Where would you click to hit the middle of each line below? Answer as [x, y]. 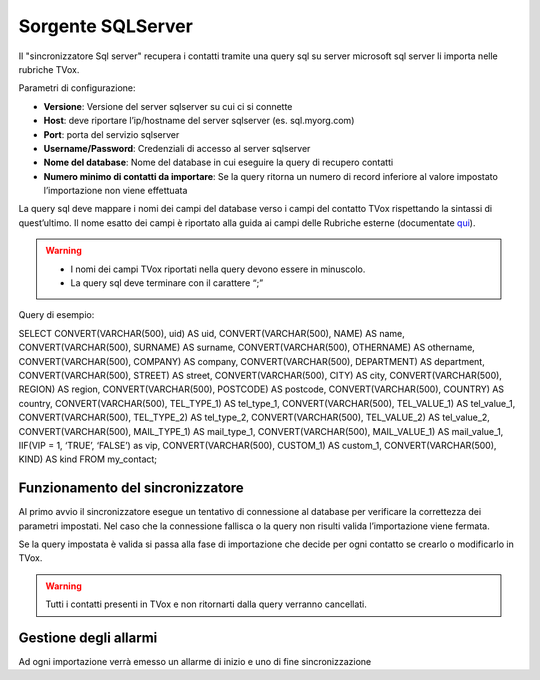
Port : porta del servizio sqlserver [111, 134]
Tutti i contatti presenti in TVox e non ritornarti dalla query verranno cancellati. [206, 604]
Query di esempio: [56, 315]
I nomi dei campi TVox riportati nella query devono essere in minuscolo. [218, 269]
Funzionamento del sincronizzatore [131, 488]
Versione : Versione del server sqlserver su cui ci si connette [168, 106]
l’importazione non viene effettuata [115, 191]
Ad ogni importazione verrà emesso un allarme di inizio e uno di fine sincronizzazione [195, 662]
